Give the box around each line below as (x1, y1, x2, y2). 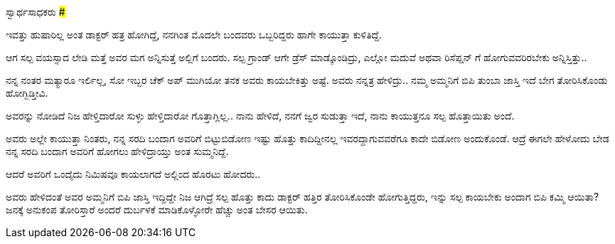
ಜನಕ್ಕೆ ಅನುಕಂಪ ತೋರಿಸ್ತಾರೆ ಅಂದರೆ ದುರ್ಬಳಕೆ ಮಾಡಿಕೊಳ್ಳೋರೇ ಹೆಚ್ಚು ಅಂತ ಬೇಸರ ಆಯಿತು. (6, 203, 308, 216)
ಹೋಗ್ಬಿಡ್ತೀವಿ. (6, 87, 48, 99)
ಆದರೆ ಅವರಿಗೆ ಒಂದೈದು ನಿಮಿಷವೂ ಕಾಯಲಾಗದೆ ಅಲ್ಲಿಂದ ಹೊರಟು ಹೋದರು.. (6, 168, 261, 180)
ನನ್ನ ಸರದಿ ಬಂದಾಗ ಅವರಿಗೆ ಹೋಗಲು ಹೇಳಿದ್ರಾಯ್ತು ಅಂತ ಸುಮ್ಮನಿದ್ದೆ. (6, 145, 229, 157)
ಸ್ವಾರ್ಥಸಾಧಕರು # (6, 6, 65, 18)
